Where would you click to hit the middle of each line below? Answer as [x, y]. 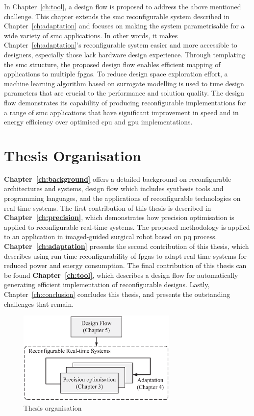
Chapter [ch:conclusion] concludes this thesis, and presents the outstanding [117, 294]
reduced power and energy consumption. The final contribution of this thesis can [125, 265]
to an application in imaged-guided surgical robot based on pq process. [111, 236]
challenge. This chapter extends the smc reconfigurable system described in [117, 16]
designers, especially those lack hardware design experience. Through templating [125, 54]
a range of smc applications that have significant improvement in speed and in [121, 112]
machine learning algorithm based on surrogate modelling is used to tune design [124, 83]
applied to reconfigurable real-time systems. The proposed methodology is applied [127, 227]
